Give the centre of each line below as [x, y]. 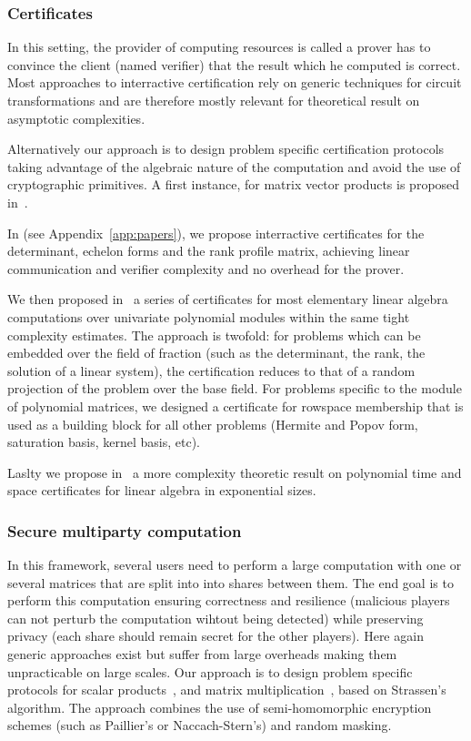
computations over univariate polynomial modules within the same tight [209, 316]
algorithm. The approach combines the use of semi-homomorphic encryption [220, 707]
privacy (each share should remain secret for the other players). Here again [215, 636]
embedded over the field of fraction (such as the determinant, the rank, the [216, 353]
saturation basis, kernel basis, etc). [104, 442]
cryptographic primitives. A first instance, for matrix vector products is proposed [234, 184]
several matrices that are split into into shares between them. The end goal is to [230, 582]
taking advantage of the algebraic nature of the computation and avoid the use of [234, 166]
